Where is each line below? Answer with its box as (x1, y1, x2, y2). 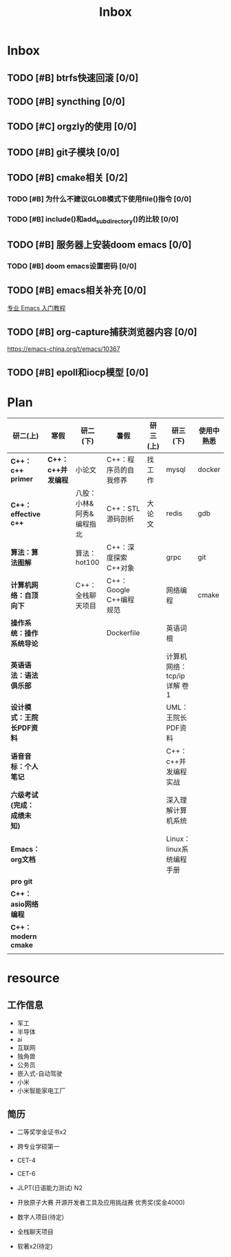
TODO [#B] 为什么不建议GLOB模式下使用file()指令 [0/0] (7, 194, 192, 204)
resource (7, 970, 60, 986)
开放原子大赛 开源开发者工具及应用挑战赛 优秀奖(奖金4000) (16, 1199, 186, 1207)
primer (10, 474, 33, 484)
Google (106, 585, 131, 594)
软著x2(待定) (16, 1243, 54, 1251)
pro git (10, 877, 33, 886)
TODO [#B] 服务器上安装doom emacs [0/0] (7, 239, 192, 250)
